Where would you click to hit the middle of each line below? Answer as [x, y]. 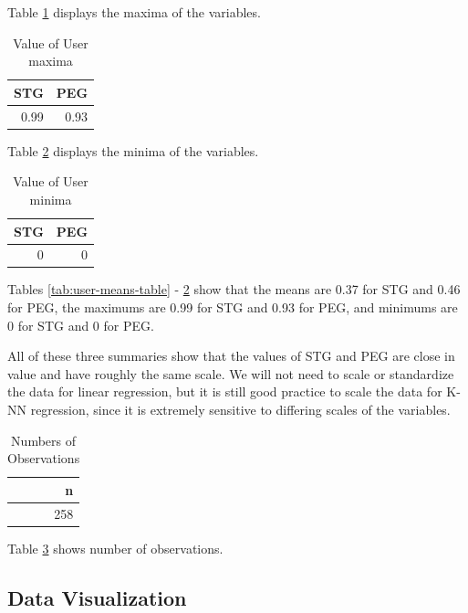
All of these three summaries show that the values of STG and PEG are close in [231, 356]
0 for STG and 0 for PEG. [81, 325]
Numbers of [44, 440]
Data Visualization [97, 597]
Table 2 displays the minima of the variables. [133, 150]
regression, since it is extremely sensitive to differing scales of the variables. [240, 409]
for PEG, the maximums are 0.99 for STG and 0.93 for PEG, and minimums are [233, 307]
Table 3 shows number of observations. [115, 548]
